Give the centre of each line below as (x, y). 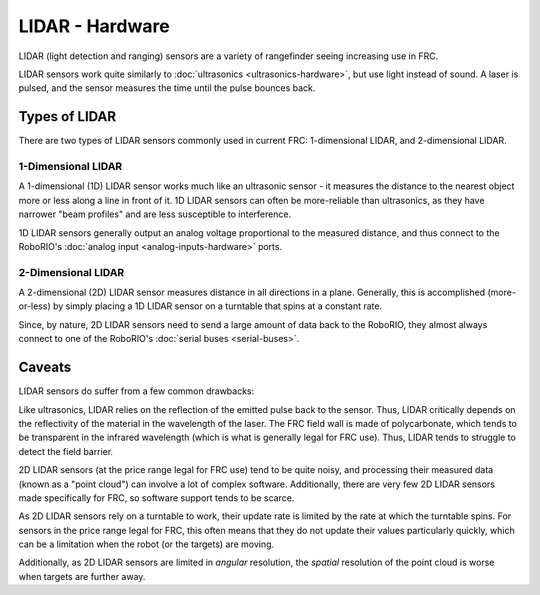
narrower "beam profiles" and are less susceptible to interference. (155, 214)
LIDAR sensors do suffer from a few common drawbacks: (136, 391)
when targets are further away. (82, 576)
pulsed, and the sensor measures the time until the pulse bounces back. (167, 88)
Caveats (45, 367)
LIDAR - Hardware (94, 26)
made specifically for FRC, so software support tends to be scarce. (156, 497)
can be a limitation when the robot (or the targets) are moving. (146, 544)
